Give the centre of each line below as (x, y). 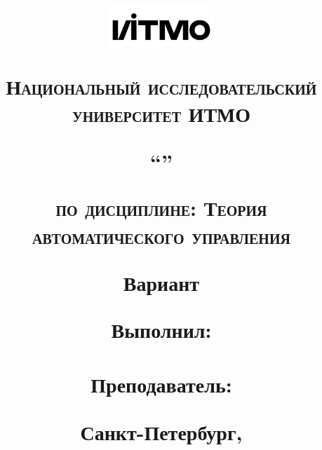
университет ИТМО (161, 114)
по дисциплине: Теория (161, 208)
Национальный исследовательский (161, 86)
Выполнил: (161, 329)
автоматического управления (161, 235)
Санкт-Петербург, (161, 431)
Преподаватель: (161, 384)
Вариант (161, 282)
